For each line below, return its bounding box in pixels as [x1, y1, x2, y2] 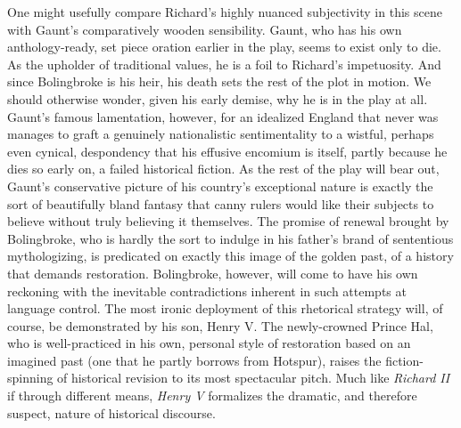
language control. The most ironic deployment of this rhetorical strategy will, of [7, 299, 443, 318]
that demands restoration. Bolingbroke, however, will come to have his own [7, 263, 418, 282]
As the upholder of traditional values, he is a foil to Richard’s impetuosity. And [7, 54, 441, 73]
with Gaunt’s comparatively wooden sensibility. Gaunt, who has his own [7, 20, 402, 38]
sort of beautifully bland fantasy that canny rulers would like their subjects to [7, 194, 434, 213]
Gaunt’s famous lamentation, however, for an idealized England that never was [7, 107, 439, 125]
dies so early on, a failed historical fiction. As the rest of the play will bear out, [7, 159, 440, 178]
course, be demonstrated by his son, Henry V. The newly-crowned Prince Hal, [7, 316, 433, 335]
